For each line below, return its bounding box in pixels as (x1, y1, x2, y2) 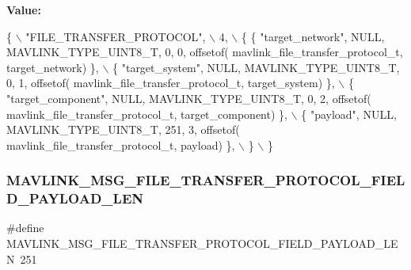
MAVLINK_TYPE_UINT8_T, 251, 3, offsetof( (6, 121, 240, 138)
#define (6, 219, 44, 236)
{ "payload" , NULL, (301, 105, 397, 122)
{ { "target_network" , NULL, (241, 28, 385, 44)
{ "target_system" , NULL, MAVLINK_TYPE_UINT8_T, (112, 59, 400, 75)
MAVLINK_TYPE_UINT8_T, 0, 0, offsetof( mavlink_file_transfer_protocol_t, (6, 44, 403, 60)
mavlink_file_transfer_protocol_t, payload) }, (6, 136, 235, 153)
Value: (6, 2, 41, 17)
